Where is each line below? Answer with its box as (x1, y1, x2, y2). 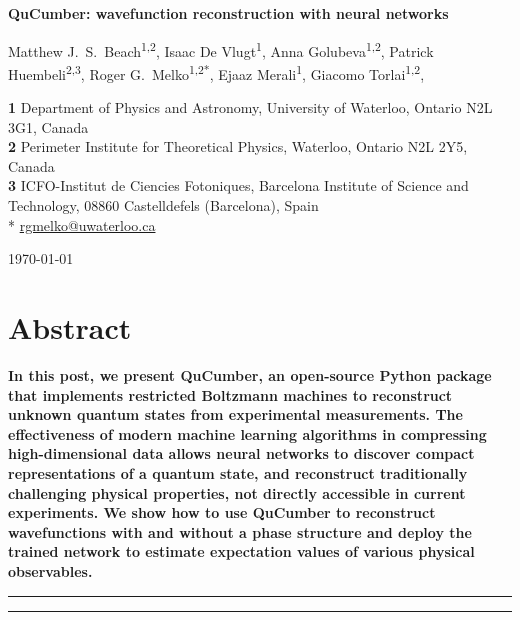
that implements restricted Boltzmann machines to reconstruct (8, 384, 453, 405)
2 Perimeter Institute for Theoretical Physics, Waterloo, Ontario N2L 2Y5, (8, 136, 468, 157)
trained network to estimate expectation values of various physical (8, 541, 475, 562)
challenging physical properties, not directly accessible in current (8, 482, 466, 503)
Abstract (8, 307, 132, 348)
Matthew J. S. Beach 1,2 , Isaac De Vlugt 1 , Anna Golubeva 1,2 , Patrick (8, 37, 434, 61)
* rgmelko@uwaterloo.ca (8, 214, 156, 235)
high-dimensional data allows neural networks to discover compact (8, 443, 475, 464)
